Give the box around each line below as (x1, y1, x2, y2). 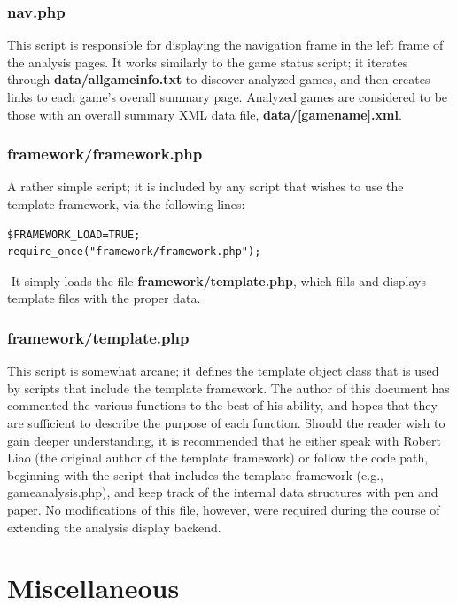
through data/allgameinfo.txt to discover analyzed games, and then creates (7, 70, 430, 89)
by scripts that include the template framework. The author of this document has (7, 378, 450, 397)
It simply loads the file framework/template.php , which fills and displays (11, 271, 426, 290)
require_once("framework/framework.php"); (7, 245, 261, 259)
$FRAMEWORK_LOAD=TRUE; (7, 228, 141, 241)
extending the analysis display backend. (7, 517, 221, 536)
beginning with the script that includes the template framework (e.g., (7, 465, 383, 484)
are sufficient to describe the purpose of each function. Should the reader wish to (7, 413, 445, 431)
